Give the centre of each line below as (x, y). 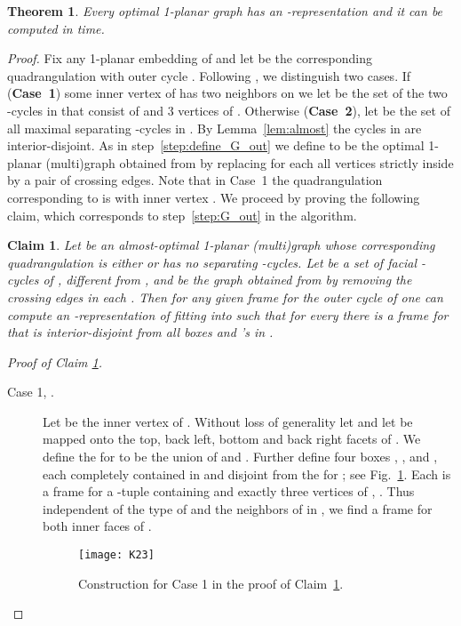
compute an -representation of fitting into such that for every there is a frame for (228, 314)
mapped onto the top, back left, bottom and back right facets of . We (232, 439)
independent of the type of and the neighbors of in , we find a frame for (238, 508)
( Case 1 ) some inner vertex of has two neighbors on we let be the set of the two (227, 93)
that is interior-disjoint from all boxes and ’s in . (140, 332)
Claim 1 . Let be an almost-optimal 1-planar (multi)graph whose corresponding (221, 245)
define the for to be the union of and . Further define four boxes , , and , (240, 457)
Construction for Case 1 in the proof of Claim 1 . (211, 583)
